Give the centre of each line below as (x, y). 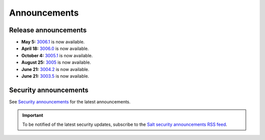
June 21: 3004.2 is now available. (55, 69)
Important (33, 116)
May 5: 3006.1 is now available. (53, 42)
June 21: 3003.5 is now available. (55, 76)
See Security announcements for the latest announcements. (70, 102)
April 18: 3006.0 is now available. (55, 48)
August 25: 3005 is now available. (56, 62)
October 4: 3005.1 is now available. (57, 55)
